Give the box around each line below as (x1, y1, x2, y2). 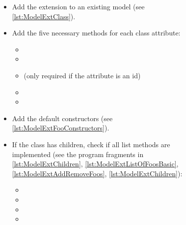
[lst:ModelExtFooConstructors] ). (12, 123, 109, 133)
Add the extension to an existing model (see (12, 1, 145, 11)
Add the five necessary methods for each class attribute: (12, 28, 181, 38)
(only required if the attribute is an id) (24, 70, 141, 80)
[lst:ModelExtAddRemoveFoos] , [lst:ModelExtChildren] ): (12, 168, 183, 178)
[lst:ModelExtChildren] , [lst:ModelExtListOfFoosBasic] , (12, 159, 179, 169)
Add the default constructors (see (12, 113, 113, 123)
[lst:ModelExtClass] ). (12, 11, 76, 21)
